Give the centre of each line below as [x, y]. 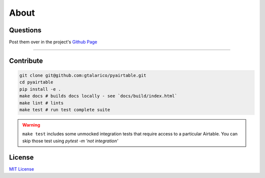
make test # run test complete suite [65, 110]
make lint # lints [41, 103]
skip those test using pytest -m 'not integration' [70, 141]
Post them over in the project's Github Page [53, 42]
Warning [31, 125]
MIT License [22, 169]
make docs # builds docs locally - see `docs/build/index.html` [98, 96]
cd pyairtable [36, 82]
